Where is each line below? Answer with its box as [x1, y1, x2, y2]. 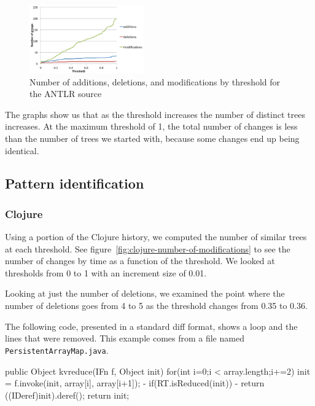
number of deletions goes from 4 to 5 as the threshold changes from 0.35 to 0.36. [5, 299, 308, 312]
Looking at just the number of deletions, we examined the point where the [5, 287, 285, 300]
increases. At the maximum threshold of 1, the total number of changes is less [5, 120, 298, 133]
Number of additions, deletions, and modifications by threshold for [29, 75, 281, 88]
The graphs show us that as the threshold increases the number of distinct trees [5, 107, 305, 120]
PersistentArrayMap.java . [5, 343, 109, 356]
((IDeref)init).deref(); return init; [5, 388, 130, 401]
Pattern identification [5, 174, 144, 193]
